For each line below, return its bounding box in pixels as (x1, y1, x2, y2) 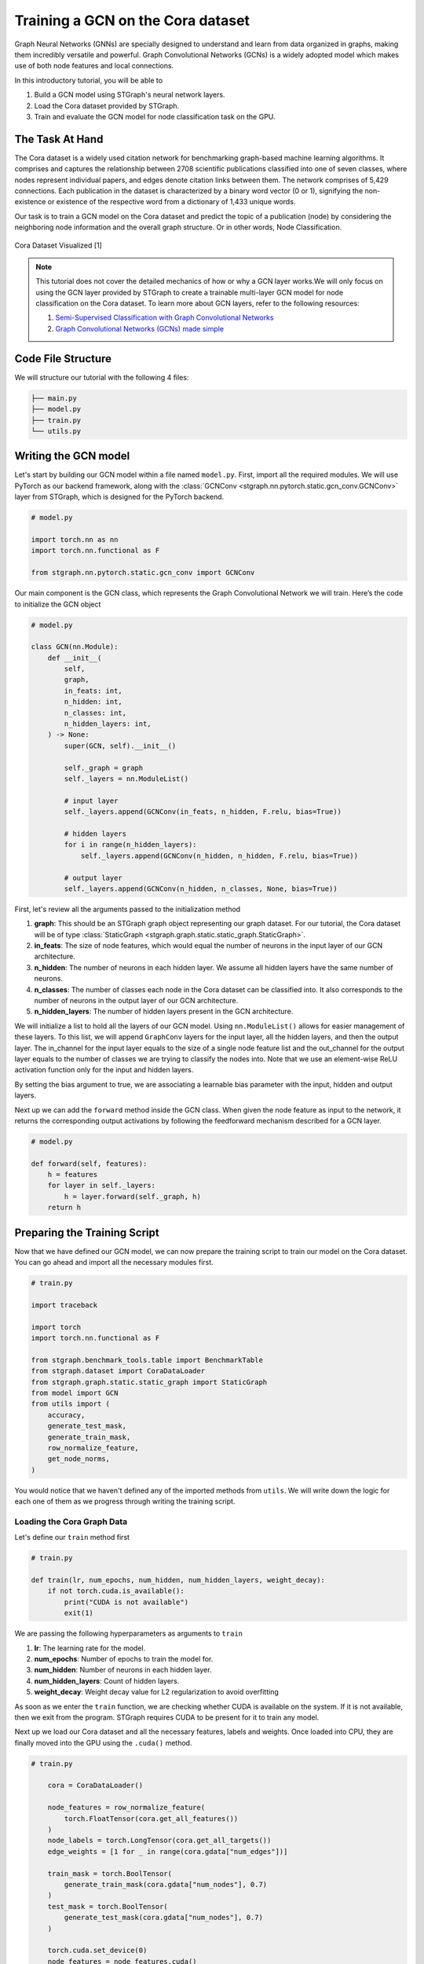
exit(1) (64, 1609, 94, 1618)
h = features (47, 1171, 98, 1179)
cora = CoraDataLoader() (47, 1781, 144, 1790)
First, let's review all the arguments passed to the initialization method (14, 904, 241, 914)
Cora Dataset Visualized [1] (14, 240, 102, 250)
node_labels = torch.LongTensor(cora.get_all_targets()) (47, 1836, 272, 1845)
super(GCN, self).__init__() (64, 741, 177, 750)
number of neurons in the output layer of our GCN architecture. (34, 996, 239, 1005)
